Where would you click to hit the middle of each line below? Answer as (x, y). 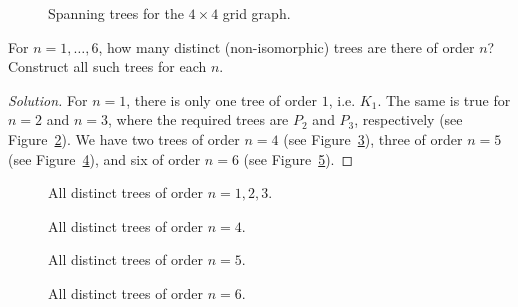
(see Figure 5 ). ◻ (298, 158)
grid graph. (256, 13)
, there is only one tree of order (222, 99)
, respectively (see (408, 119)
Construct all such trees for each (107, 66)
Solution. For (48, 99)
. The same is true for (444, 99)
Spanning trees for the (116, 13)
